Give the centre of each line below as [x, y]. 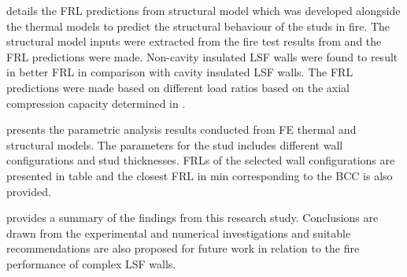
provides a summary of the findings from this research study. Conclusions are [192, 218]
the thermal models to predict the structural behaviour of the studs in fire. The [198, 26]
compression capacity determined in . [96, 103]
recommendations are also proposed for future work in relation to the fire [183, 248]
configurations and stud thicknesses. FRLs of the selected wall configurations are [201, 160]
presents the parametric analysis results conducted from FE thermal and [181, 129]
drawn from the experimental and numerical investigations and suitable [179, 233]
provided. [29, 191]
